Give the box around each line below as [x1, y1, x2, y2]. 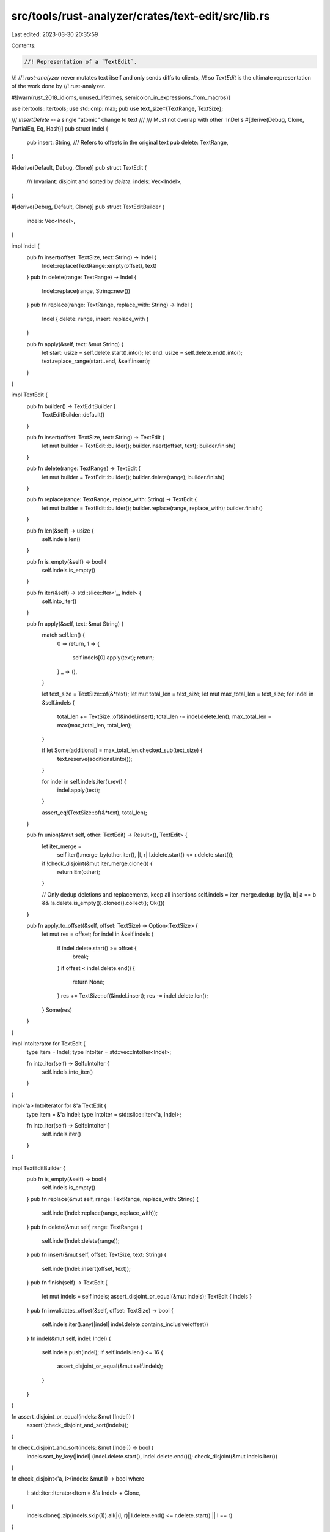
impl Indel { [11, 242, 40, 249]
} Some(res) [42, 1006, 73, 1014]
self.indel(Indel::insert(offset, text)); [42, 1265, 131, 1272]
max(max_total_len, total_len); [57, 721, 133, 729]
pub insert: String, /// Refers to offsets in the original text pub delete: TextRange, [26, 138, 229, 146]
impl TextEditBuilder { [11, 1164, 65, 1172]
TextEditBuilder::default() [42, 411, 105, 419]
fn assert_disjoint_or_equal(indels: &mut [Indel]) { [11, 1413, 135, 1420]
